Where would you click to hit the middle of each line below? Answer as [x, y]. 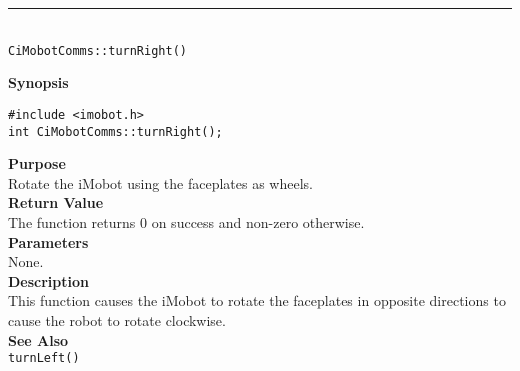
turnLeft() [44, 358]
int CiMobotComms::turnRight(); [115, 131]
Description [49, 280]
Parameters [48, 241]
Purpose [37, 163]
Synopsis [38, 82]
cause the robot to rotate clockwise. [117, 319]
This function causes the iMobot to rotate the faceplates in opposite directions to [257, 300]
